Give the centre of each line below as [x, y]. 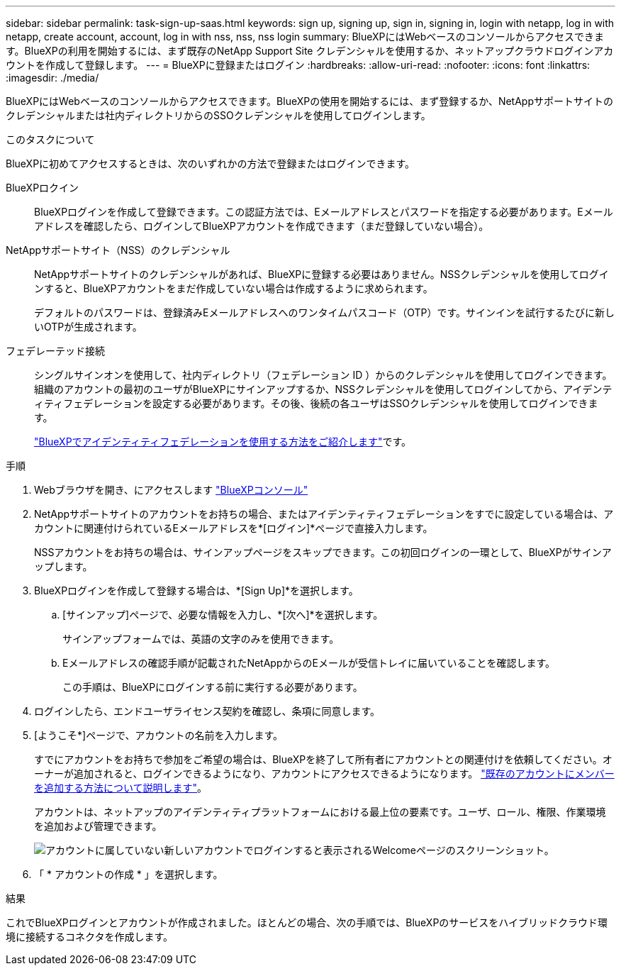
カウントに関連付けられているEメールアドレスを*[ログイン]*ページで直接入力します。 [234, 528]
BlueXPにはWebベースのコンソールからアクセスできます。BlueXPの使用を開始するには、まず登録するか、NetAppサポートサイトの [310, 101]
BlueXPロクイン [43, 188]
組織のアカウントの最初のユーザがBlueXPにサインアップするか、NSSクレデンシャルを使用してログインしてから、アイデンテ [323, 389]
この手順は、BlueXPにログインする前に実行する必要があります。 [213, 687]
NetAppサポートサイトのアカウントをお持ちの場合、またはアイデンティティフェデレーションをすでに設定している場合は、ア [324, 514]
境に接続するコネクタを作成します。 [90, 937]
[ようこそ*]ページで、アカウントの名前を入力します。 [158, 735]
